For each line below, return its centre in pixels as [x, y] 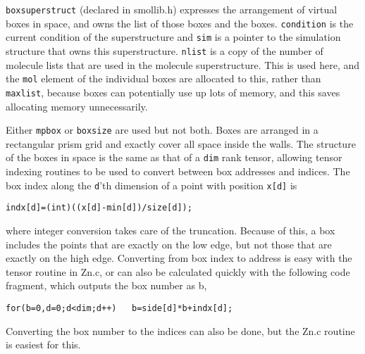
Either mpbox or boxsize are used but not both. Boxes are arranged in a [162, 130]
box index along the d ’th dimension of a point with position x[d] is [151, 185]
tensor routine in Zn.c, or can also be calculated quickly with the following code [178, 271]
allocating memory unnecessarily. [77, 106]
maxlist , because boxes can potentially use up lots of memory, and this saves [173, 92]
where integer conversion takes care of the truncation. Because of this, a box [171, 230]
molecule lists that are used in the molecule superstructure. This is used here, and [183, 64]
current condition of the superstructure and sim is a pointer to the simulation [173, 37]
